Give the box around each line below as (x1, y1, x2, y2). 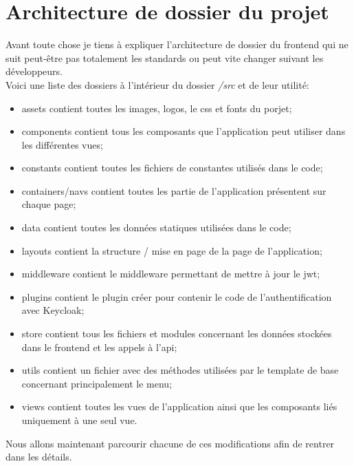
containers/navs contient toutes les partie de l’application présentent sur (21, 183, 327, 198)
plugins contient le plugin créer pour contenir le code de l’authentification (21, 289, 332, 304)
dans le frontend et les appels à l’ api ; (21, 339, 177, 354)
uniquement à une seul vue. (21, 413, 137, 427)
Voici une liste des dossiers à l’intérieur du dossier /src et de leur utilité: (5, 77, 309, 92)
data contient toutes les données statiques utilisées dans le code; (21, 220, 291, 235)
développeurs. (5, 64, 63, 78)
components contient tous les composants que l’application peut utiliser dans (21, 124, 346, 138)
